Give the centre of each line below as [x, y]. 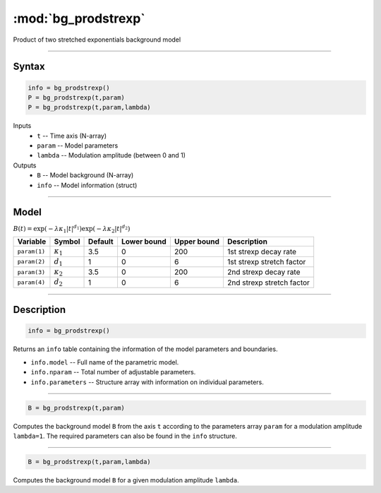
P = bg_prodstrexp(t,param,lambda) [89, 107]
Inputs [22, 126]
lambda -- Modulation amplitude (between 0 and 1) [111, 155]
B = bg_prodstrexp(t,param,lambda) [89, 462]
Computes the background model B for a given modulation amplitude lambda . [126, 480]
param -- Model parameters [78, 145]
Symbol [67, 242]
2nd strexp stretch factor [268, 283]
